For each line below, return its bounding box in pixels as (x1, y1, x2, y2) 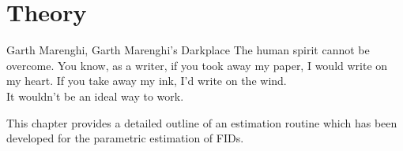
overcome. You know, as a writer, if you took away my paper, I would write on (6, 57, 388, 73)
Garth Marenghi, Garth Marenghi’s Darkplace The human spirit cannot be (6, 42, 370, 58)
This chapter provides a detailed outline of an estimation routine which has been (6, 114, 397, 131)
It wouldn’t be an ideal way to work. (6, 87, 184, 104)
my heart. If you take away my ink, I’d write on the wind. (6, 72, 287, 89)
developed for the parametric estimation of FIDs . (6, 130, 244, 146)
